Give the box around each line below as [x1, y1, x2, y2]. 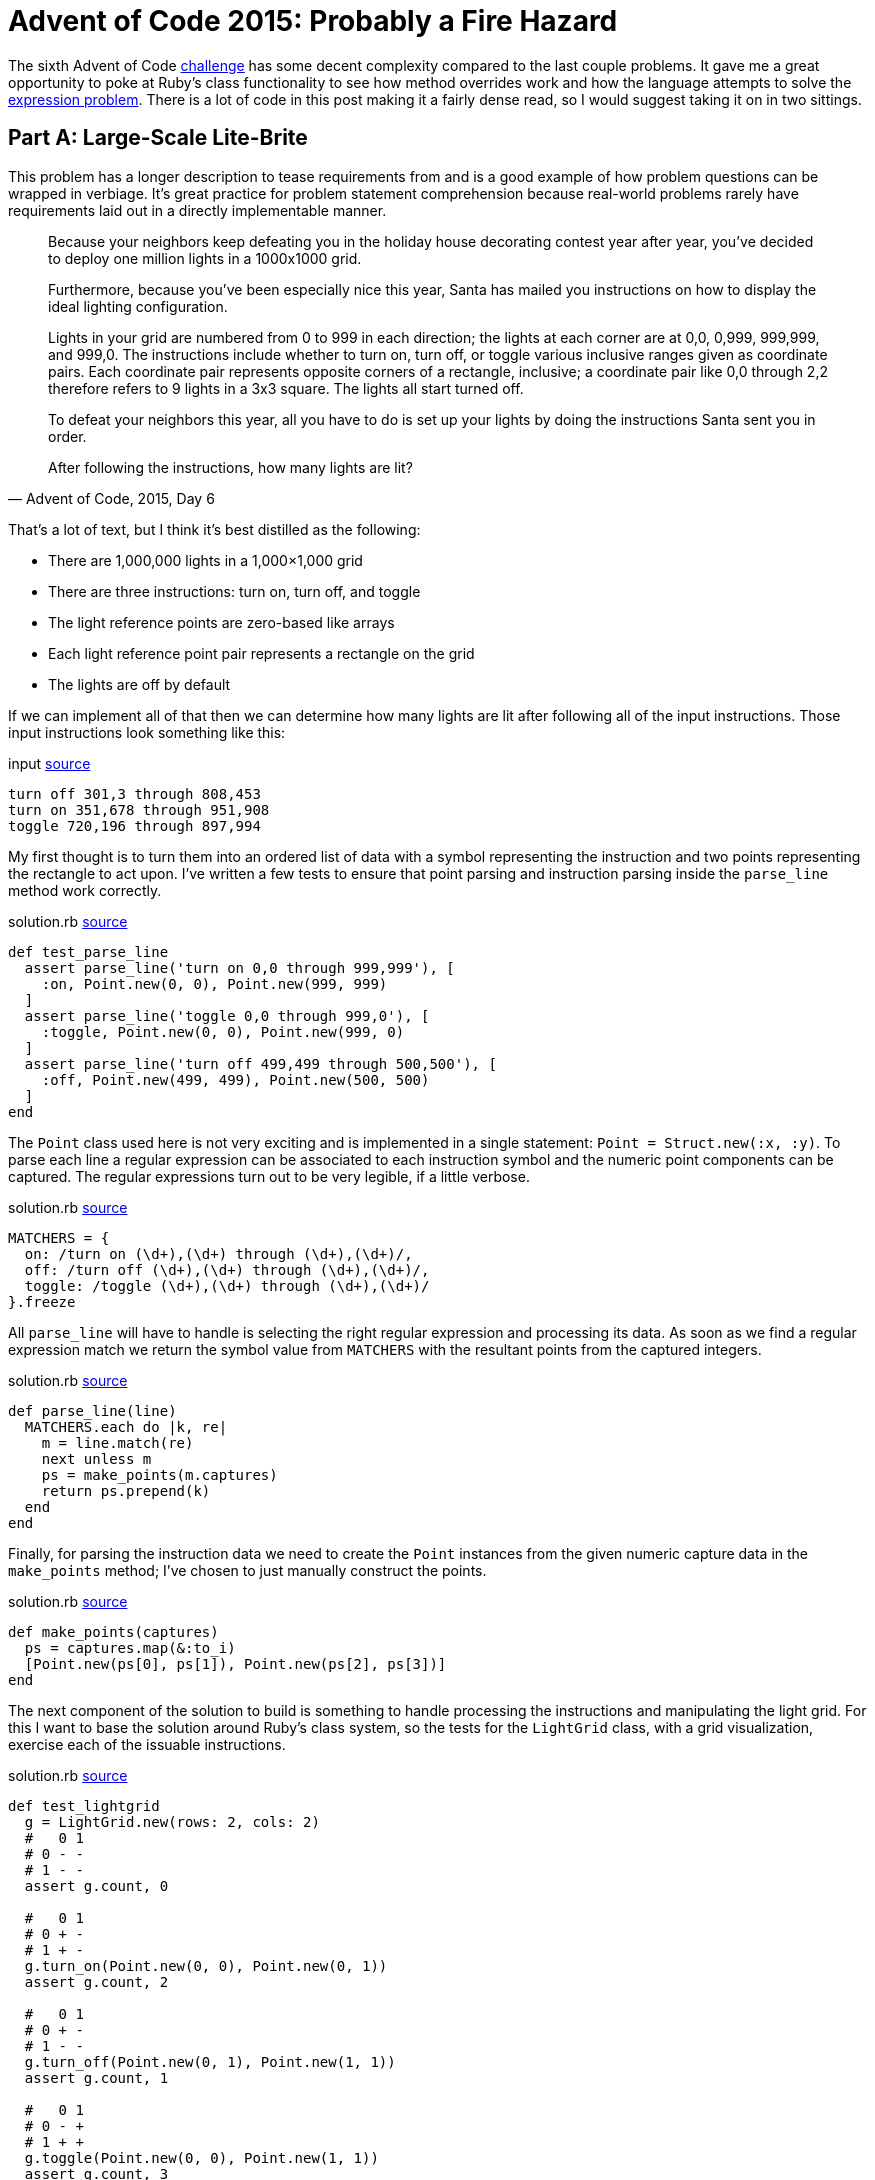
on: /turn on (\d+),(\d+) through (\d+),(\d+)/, [24, 1245, 413, 1262]
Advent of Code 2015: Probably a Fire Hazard [8, 4, 618, 38]
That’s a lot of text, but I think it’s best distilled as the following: [8, 520, 421, 538]
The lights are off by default [48, 675, 231, 693]
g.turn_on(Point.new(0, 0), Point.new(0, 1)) [24, 1957, 388, 1974]
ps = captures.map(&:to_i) [24, 1639, 236, 1656]
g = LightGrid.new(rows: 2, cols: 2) [24, 1813, 320, 1830]
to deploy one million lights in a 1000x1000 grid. [48, 249, 362, 267]
